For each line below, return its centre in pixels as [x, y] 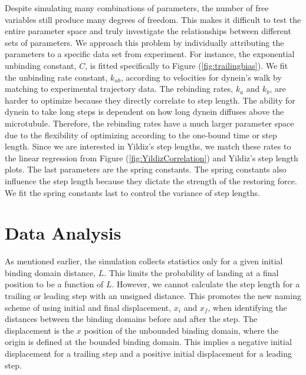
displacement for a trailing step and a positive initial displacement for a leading [148, 353]
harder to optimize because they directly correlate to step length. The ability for [150, 100]
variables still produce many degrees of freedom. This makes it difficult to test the [153, 19]
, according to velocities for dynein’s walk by [201, 77]
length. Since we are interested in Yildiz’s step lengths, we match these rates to [148, 146]
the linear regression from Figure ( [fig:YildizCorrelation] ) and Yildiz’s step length [152, 157]
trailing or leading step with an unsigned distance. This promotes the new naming [153, 296]
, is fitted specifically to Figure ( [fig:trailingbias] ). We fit [187, 65]
